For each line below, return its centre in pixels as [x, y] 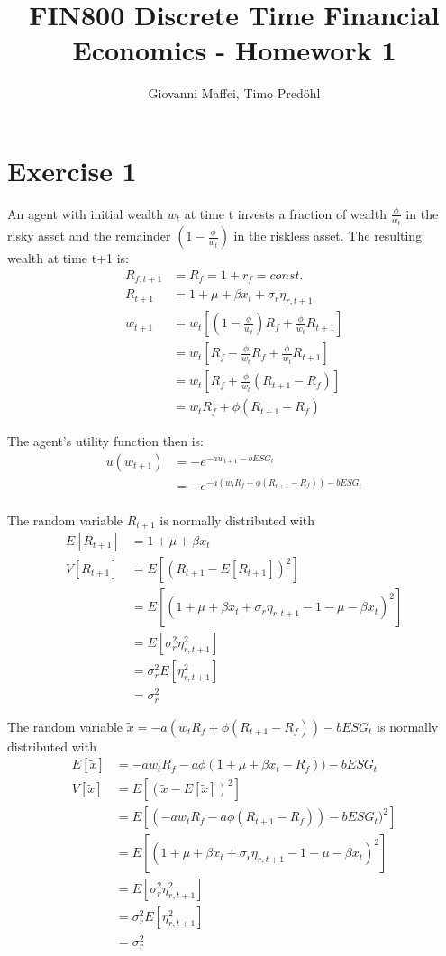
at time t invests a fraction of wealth [285, 213]
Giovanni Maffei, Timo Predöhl [234, 93]
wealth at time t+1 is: [68, 258]
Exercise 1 [72, 170]
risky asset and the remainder [89, 236]
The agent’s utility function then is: [105, 441]
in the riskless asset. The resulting [328, 236]
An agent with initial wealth [86, 213]
